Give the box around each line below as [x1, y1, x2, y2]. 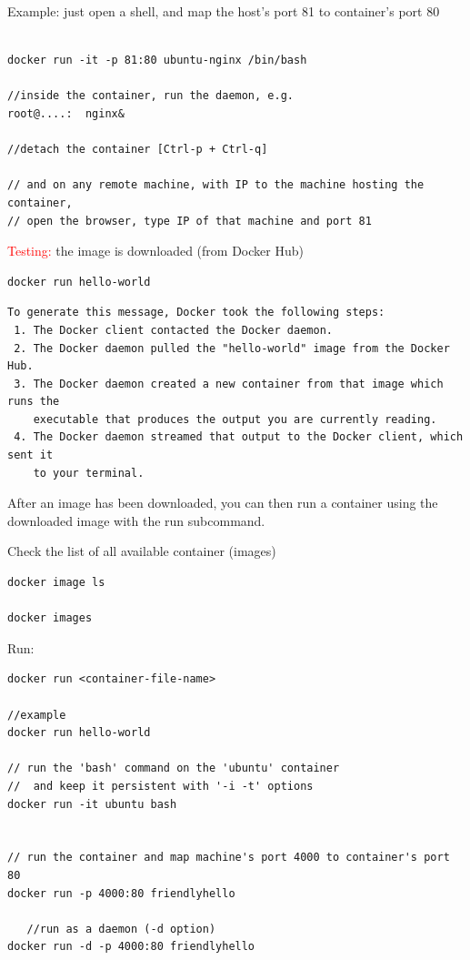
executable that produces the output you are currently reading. [33, 412, 437, 426]
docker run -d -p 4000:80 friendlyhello [7, 940, 255, 954]
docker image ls [7, 576, 105, 590]
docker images [7, 611, 93, 625]
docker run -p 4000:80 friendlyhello [7, 886, 235, 900]
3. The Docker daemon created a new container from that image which [14, 377, 444, 390]
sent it [7, 449, 54, 462]
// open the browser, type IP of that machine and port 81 [7, 214, 372, 227]
